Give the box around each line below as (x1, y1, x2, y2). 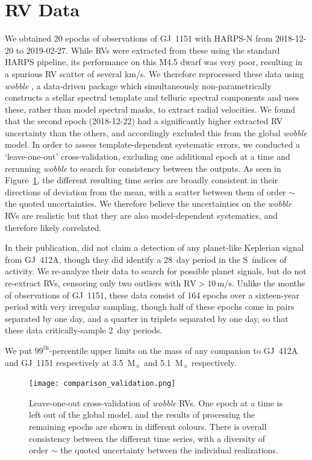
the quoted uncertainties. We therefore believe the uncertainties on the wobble (5, 197, 292, 210)
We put (5, 344, 33, 356)
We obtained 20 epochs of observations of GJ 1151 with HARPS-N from (5, 32, 273, 45)
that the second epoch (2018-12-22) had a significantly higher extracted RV (5, 115, 283, 127)
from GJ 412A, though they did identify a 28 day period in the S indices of (5, 253, 287, 265)
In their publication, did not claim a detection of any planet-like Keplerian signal (5, 241, 304, 254)
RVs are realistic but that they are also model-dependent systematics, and (5, 209, 278, 222)
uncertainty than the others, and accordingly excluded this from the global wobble (5, 126, 307, 139)
